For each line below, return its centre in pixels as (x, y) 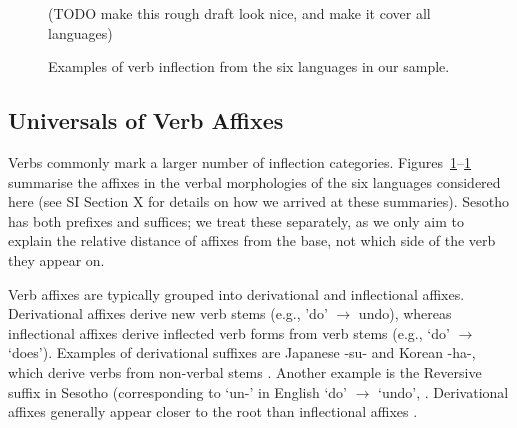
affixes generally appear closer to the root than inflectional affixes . (213, 411)
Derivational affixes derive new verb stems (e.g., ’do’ (168, 313)
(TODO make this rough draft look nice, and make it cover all (239, 13)
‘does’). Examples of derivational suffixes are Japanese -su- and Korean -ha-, (242, 352)
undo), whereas (405, 313)
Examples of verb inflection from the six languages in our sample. (249, 66)
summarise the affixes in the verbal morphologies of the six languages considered (254, 181)
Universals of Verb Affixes (146, 120)
